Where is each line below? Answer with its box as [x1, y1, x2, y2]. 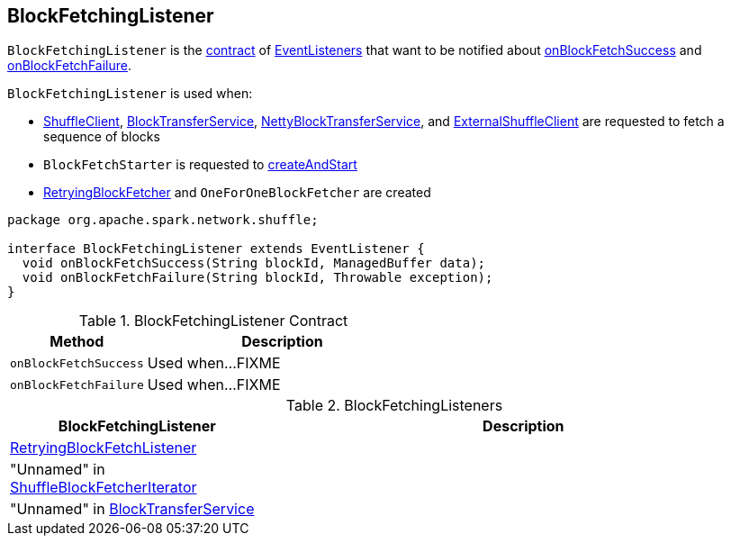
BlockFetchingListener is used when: [7, 86, 253, 102]
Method [50, 332, 104, 351]
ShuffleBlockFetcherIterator [10, 478, 197, 497]
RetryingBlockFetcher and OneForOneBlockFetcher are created [43, 185, 431, 201]
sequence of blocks [43, 129, 160, 145]
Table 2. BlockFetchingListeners [285, 396, 503, 415]
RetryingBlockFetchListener [10, 439, 197, 457]
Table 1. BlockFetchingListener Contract [78, 312, 348, 330]
